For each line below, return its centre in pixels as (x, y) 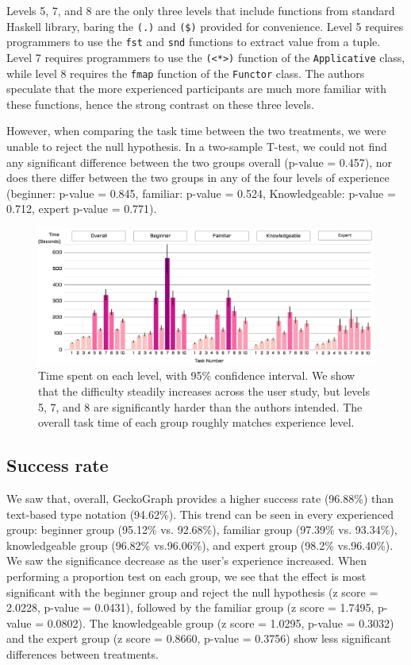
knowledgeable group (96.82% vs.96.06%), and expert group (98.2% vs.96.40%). (200, 545)
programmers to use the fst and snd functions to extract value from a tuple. (194, 42)
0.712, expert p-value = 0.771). (82, 209)
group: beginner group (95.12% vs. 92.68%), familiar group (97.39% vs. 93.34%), (202, 530)
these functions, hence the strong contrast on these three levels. (160, 104)
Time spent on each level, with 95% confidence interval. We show (197, 375)
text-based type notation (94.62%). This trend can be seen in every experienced (200, 514)
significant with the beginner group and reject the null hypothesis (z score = (192, 592)
